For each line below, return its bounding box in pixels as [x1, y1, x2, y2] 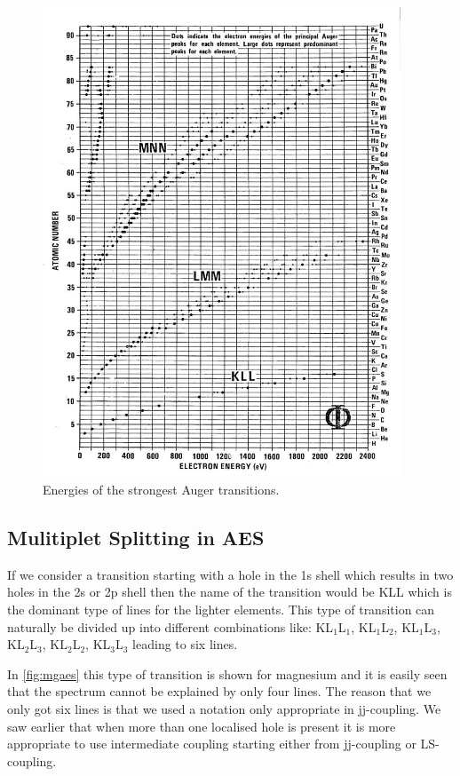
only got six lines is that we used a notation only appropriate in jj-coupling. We [7, 700, 441, 718]
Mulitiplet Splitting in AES [7, 524, 265, 551]
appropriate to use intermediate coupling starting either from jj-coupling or [7, 734, 416, 753]
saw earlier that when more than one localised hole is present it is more [7, 717, 396, 735]
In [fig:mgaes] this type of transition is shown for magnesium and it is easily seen [7, 664, 448, 683]
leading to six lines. [132, 635, 238, 653]
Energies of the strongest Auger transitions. [43, 480, 280, 499]
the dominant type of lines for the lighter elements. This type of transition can [7, 600, 435, 619]
